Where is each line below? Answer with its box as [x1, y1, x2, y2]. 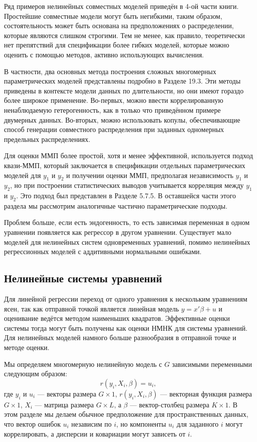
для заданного [176, 419, 219, 429]
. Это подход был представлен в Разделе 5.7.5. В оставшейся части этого [16, 190, 236, 201]
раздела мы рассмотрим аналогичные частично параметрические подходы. [4, 200, 228, 211]
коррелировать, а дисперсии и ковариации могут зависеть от [4, 428, 186, 439]
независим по [71, 419, 112, 429]
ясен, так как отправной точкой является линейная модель [4, 303, 179, 313]
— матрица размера [35, 399, 94, 409]
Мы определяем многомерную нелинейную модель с [4, 358, 162, 369]
